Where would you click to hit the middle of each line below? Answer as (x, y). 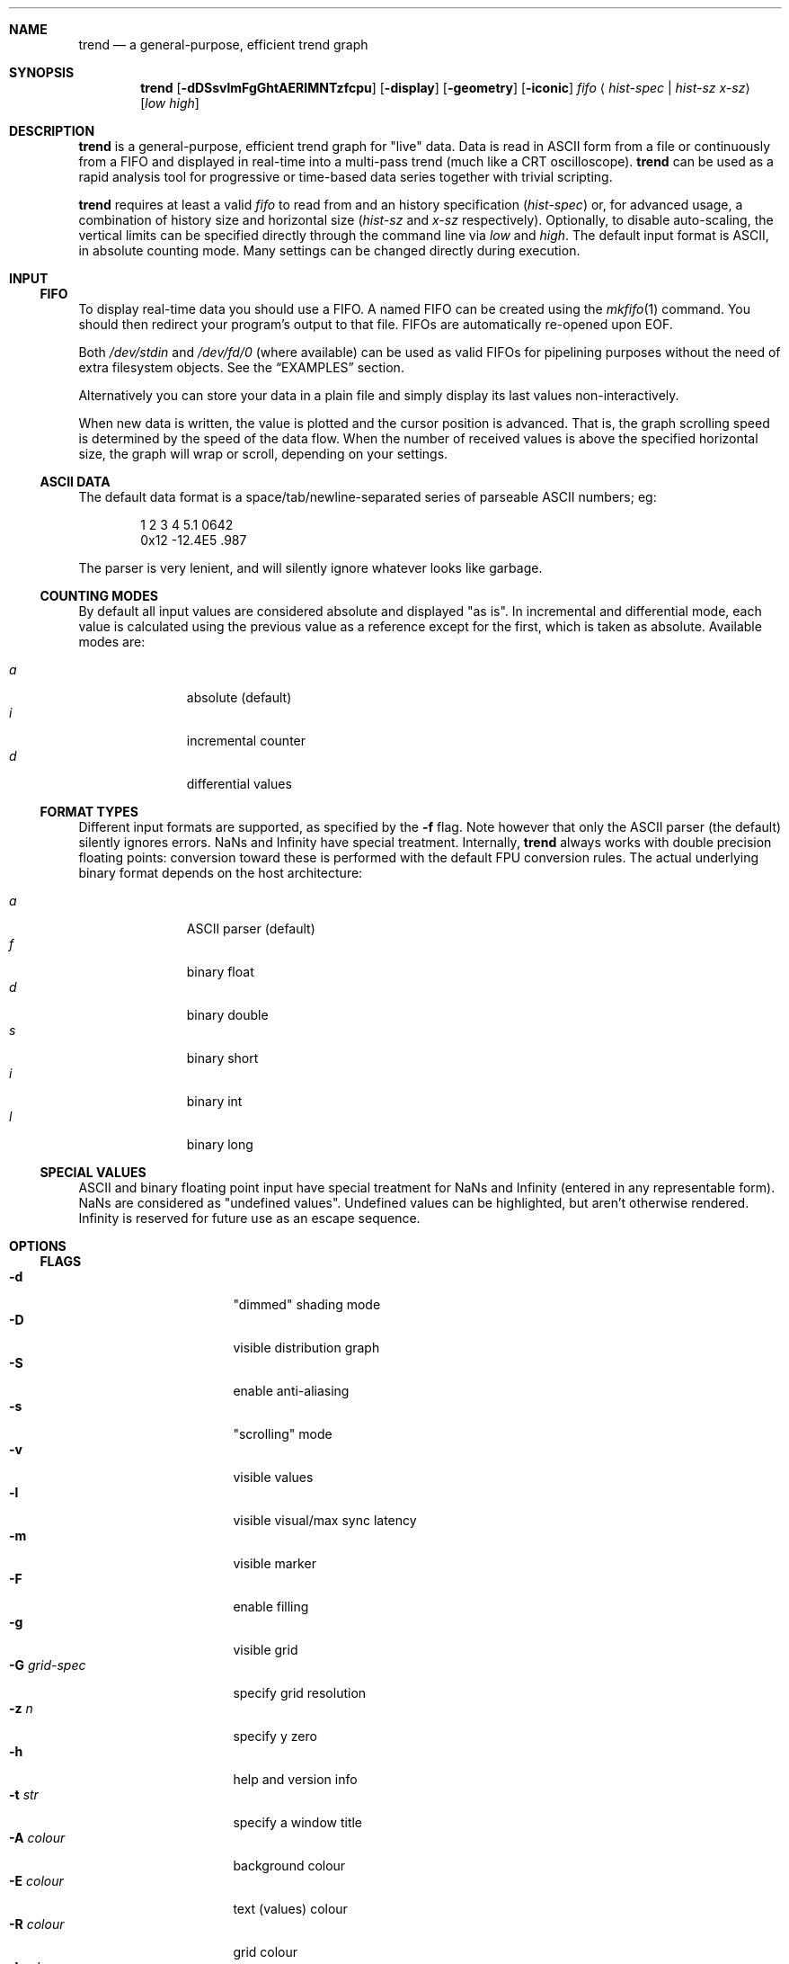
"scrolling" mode (283, 1434)
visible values (273, 1477)
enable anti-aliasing (291, 1391)
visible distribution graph (306, 1348)
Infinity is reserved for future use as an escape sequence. (249, 1218)
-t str (24, 1794)
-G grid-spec (48, 1665)
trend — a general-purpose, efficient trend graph (223, 45)
